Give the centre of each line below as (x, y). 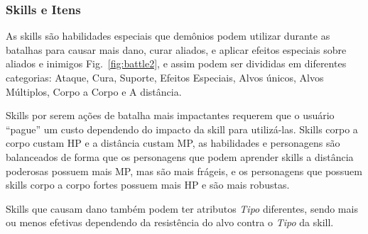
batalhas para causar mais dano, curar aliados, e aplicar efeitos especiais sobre (176, 49)
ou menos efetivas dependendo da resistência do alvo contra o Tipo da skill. (170, 222)
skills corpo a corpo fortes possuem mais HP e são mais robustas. (148, 185)
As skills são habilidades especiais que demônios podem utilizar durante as (168, 36)
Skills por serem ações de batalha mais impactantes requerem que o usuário (170, 115)
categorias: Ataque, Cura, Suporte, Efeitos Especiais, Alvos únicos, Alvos (165, 77)
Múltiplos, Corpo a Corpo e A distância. (94, 91)
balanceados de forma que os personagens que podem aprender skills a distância (180, 156)
